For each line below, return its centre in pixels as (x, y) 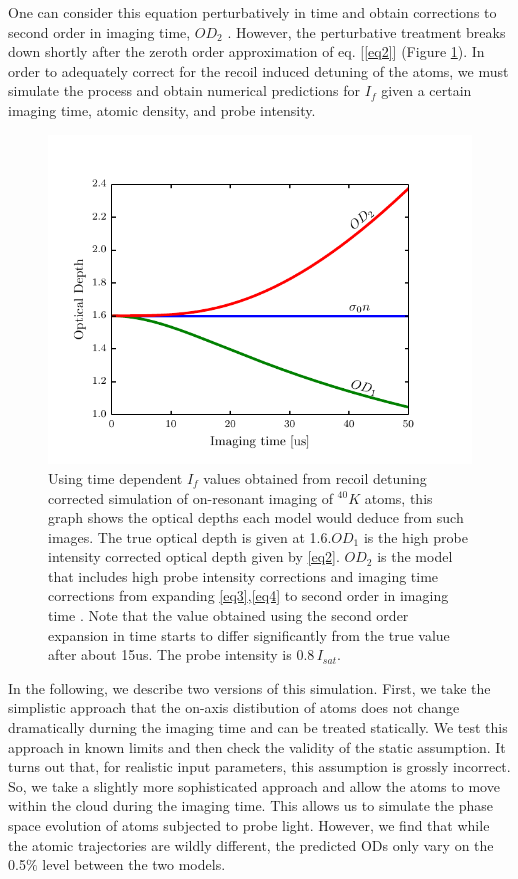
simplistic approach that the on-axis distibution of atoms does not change (234, 707)
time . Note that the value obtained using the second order (228, 615)
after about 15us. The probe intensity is (170, 654)
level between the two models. (134, 864)
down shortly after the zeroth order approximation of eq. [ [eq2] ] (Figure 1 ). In (246, 51)
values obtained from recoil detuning (315, 477)
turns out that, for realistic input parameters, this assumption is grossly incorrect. (259, 766)
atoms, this (398, 497)
